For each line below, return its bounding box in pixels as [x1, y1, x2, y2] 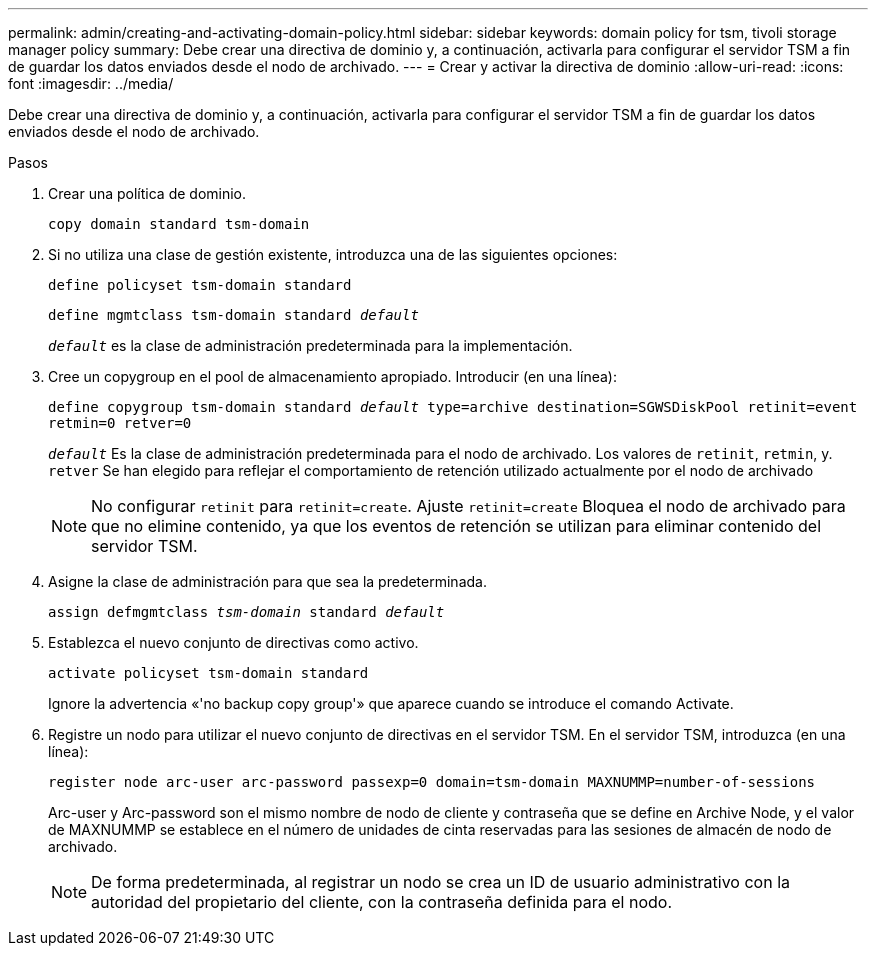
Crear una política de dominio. [48, 185, 247, 202]
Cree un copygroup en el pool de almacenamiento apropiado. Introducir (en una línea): [48, 368, 618, 385]
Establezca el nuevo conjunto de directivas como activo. [48, 634, 419, 651]
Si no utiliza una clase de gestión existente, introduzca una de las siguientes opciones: [48, 246, 618, 263]
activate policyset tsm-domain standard [48, 665, 369, 681]
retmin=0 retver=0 [48, 415, 192, 431]
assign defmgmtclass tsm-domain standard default [48, 604, 445, 620]
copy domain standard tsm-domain [48, 216, 310, 232]
